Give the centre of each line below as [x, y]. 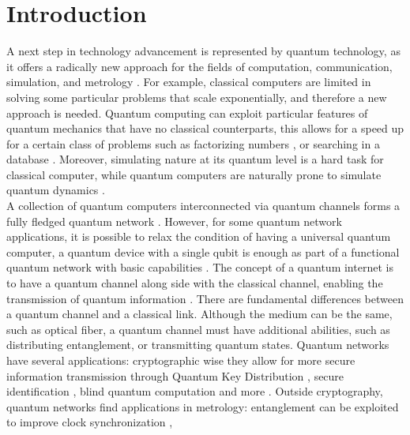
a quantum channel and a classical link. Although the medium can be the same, [199, 314]
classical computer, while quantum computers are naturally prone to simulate [194, 174]
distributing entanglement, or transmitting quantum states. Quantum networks [198, 345]
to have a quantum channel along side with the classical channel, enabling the [195, 283]
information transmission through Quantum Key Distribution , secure [175, 375]
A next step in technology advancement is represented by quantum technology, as [203, 51]
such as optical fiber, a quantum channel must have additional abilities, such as [198, 329]
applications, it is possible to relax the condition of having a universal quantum [199, 236]
